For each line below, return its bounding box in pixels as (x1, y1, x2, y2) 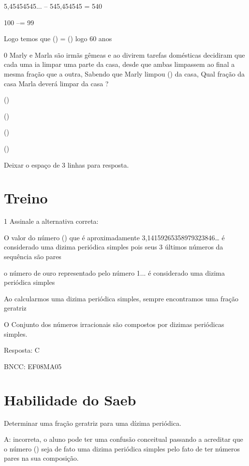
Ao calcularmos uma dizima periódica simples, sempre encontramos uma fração (4, 293, 239, 303)
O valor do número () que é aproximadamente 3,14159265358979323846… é (4, 232, 225, 242)
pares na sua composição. (4, 453, 79, 463)
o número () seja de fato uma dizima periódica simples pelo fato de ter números (4, 443, 240, 453)
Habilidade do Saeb (4, 389, 136, 409)
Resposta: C (4, 345, 40, 355)
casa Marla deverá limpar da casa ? (4, 78, 109, 88)
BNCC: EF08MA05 (4, 361, 62, 371)
